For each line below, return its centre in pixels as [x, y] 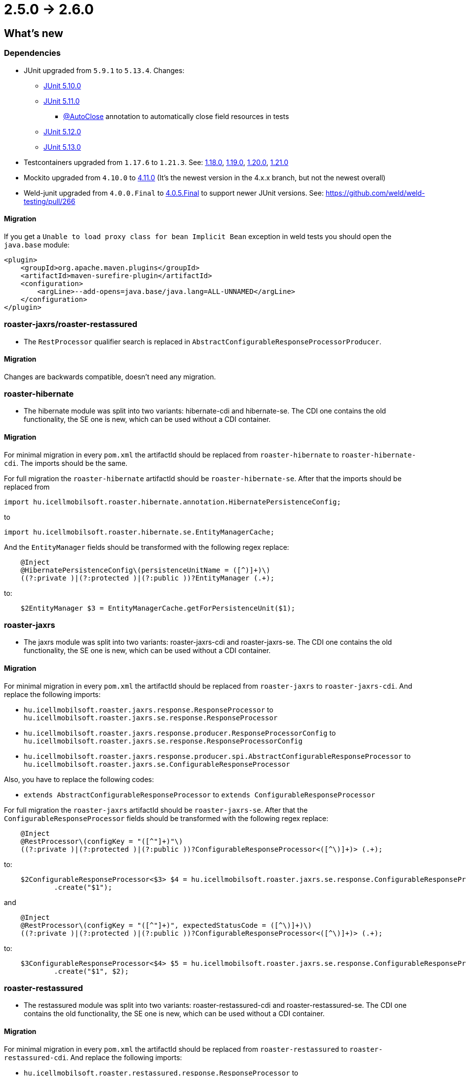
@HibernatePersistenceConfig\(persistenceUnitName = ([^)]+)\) [145, 570]
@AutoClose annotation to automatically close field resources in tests [176, 116]
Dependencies [33, 53]
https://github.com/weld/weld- [375, 193]
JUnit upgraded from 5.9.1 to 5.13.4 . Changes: [104, 70]
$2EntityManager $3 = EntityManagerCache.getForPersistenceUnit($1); [158, 608]
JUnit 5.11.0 [62, 101]
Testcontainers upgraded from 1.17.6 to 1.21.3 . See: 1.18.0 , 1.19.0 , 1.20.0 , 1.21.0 [156, 162]
